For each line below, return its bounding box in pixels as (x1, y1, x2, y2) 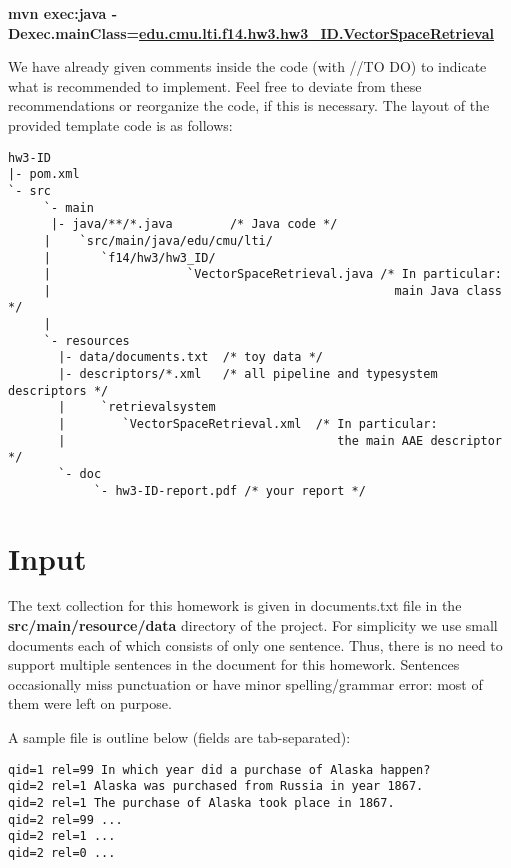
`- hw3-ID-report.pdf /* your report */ (93, 483, 366, 498)
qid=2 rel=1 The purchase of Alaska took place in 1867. (8, 795, 395, 810)
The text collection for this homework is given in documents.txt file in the (8, 595, 462, 616)
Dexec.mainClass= (8, 22, 140, 43)
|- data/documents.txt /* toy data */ (58, 350, 323, 365)
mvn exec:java (8, 3, 107, 23)
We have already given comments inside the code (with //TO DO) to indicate (8, 56, 487, 77)
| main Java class (43, 283, 502, 298)
